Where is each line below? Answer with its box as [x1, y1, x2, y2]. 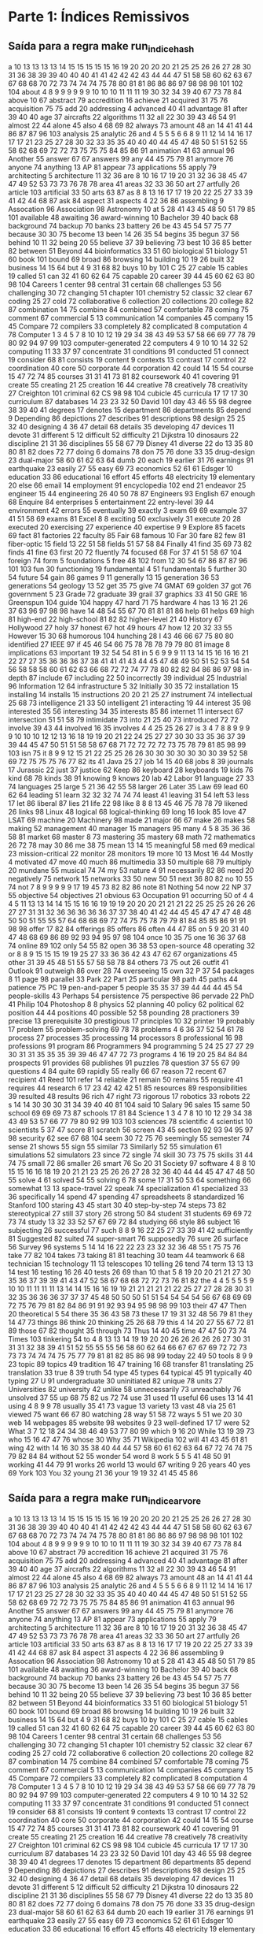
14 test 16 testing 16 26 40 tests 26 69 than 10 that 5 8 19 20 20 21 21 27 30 [8, 1268, 251, 1277]
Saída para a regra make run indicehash [8, 39, 195, 54]
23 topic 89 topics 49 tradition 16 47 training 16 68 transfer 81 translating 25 [8, 1360, 254, 1369]
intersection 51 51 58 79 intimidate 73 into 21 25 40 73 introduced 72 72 [8, 715, 239, 725]
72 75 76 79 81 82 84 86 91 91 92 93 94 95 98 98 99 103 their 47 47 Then [8, 1301, 247, 1311]
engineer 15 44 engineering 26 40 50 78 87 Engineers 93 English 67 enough [8, 489, 255, 499]
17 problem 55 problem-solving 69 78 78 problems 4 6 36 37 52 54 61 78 [8, 1025, 245, 1034]
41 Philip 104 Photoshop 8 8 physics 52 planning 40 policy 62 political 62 [8, 1000, 245, 1009]
